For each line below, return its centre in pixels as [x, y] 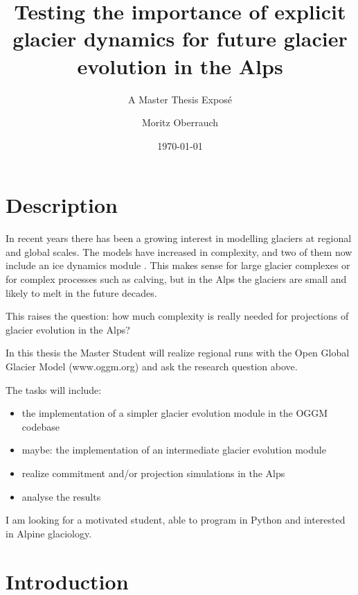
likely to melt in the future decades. [81, 292]
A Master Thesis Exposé [180, 99]
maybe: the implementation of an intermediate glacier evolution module [174, 450]
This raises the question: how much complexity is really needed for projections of [177, 316]
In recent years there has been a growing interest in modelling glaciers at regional [179, 238]
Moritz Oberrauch [180, 122]
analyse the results [61, 496]
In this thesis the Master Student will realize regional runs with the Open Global [178, 353]
